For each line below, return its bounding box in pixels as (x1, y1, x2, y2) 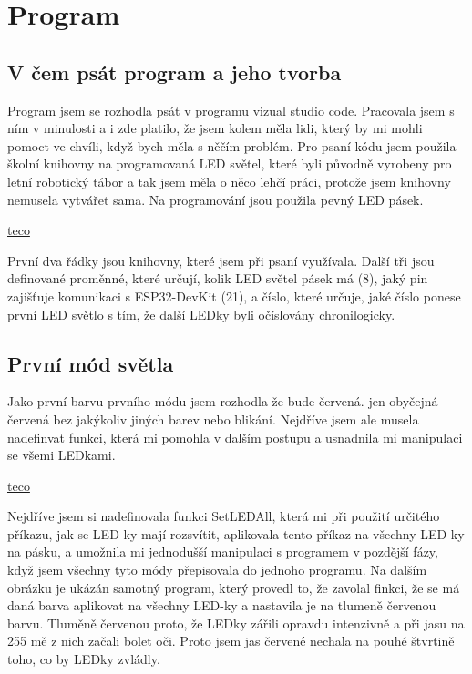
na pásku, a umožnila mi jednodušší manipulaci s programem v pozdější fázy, (7, 542, 438, 561)
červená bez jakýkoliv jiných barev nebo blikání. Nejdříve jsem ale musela (7, 409, 419, 428)
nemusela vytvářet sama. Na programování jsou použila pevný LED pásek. (7, 189, 424, 209)
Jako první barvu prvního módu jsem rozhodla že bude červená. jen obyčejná (7, 392, 438, 411)
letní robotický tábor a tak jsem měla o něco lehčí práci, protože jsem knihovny (7, 171, 451, 190)
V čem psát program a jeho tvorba (7, 57, 342, 86)
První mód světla (7, 349, 174, 377)
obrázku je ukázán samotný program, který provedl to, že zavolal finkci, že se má (7, 577, 460, 597)
